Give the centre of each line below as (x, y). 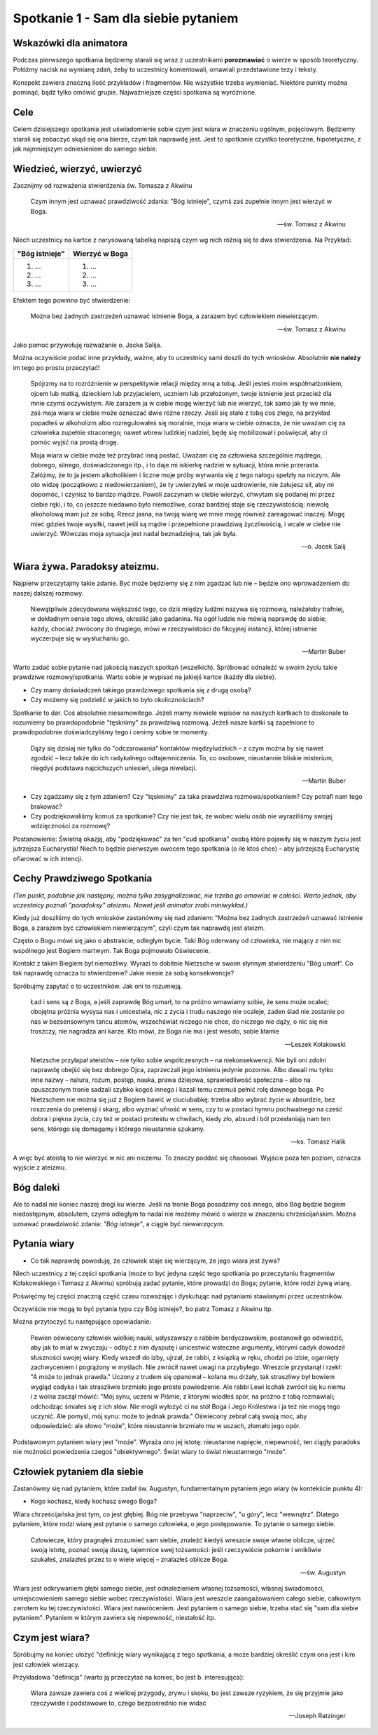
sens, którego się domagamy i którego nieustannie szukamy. (118, 1129)
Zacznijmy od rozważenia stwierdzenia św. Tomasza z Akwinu (103, 185)
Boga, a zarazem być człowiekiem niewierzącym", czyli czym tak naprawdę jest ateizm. (139, 928)
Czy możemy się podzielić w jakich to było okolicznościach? (117, 700)
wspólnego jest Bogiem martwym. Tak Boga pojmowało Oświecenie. (112, 950)
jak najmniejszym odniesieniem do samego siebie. (85, 149)
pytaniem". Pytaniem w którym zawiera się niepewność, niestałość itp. (114, 1618)
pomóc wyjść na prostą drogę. (75, 442)
